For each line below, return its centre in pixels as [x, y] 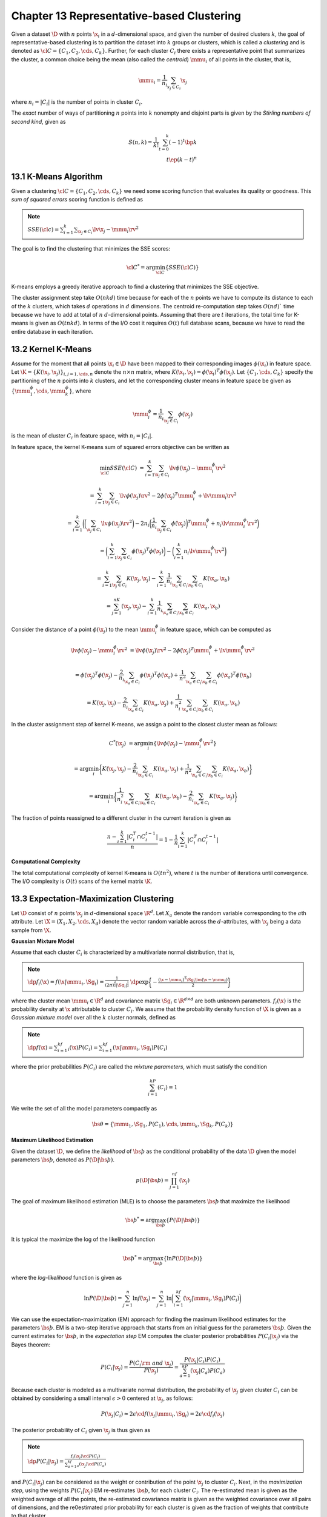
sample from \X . [31, 930]
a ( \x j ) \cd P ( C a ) [91, 1465]
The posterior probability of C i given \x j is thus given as [81, 1431]
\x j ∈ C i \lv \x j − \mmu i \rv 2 [108, 230]
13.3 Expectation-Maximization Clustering [93, 898]
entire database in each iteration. [52, 331]
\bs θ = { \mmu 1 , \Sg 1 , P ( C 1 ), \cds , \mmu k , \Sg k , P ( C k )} [163, 1124]
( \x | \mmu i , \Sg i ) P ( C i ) [140, 1048]
